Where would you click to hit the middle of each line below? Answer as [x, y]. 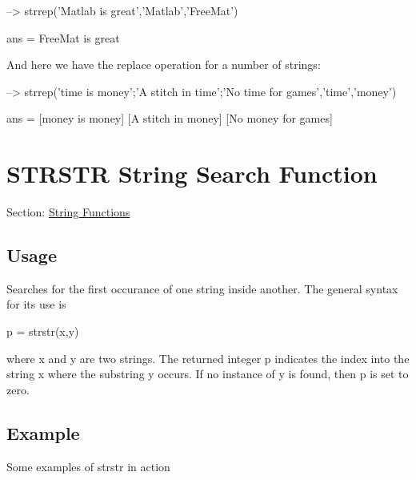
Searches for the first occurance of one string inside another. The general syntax [202, 288]
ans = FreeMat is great [63, 37]
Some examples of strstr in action [88, 466]
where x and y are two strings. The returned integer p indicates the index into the [208, 358]
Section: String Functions [68, 212]
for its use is [36, 304]
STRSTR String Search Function [192, 173]
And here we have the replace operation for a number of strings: [164, 65]
